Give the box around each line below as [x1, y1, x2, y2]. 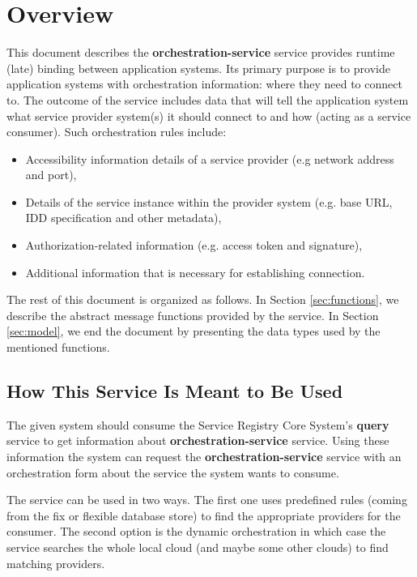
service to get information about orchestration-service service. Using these [6, 432, 389, 449]
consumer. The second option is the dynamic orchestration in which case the [6, 523, 386, 540]
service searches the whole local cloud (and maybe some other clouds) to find [6, 538, 389, 555]
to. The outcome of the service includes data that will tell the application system [6, 91, 409, 108]
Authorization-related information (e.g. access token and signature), [25, 237, 363, 254]
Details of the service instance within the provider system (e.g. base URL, [25, 193, 393, 210]
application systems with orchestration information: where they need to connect [6, 75, 402, 92]
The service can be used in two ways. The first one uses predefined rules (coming [6, 491, 407, 508]
